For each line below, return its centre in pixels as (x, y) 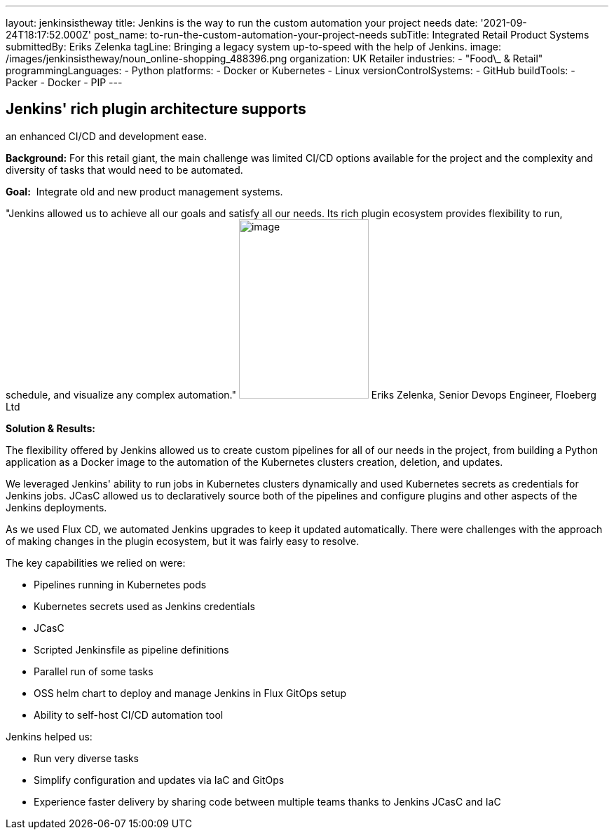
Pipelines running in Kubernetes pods (120, 584)
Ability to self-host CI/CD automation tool (129, 715)
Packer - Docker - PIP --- (64, 82)
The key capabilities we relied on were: (96, 563)
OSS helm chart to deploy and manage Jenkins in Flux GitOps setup (190, 693)
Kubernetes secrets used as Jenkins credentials (144, 606)
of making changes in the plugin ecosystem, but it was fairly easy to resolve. (183, 541)
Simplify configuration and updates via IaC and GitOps (159, 780)
